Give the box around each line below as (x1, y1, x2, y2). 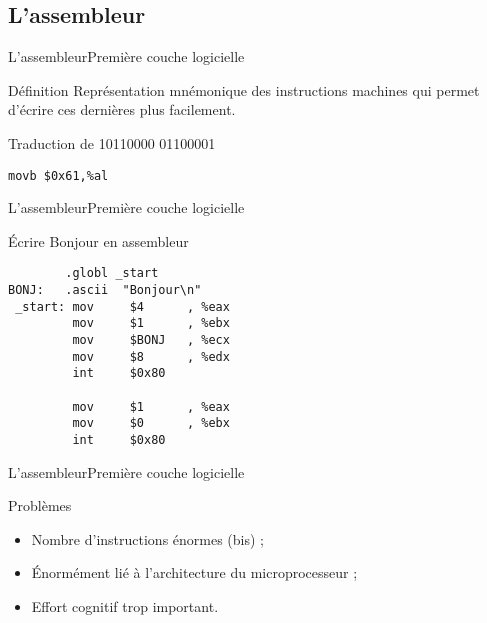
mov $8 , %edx (72, 349, 230, 364)
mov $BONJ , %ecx (72, 333, 230, 348)
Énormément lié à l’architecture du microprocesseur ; (31, 562, 358, 583)
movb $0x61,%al (8, 168, 109, 183)
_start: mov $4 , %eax (15, 299, 230, 314)
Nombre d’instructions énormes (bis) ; (31, 528, 264, 549)
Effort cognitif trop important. (31, 596, 219, 617)
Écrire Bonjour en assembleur (8, 230, 189, 251)
